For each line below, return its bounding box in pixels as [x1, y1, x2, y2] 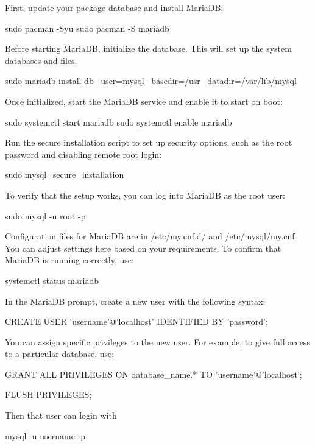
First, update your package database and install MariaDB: [5, 1, 224, 13]
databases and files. [5, 54, 77, 66]
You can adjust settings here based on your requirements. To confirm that [5, 241, 281, 254]
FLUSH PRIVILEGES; [5, 388, 92, 401]
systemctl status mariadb [5, 274, 99, 286]
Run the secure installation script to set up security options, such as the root [5, 136, 292, 149]
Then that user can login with [5, 409, 117, 422]
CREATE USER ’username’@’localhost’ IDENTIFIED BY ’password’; [5, 315, 268, 328]
